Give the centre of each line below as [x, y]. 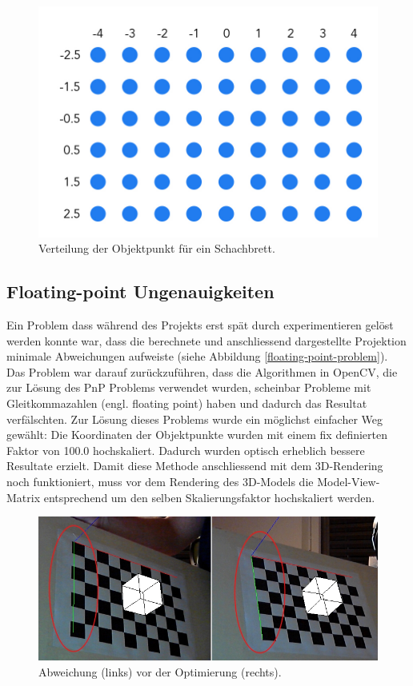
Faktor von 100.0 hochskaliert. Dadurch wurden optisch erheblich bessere [186, 450]
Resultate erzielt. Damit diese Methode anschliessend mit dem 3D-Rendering [195, 466]
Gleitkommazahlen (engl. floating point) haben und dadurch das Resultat [187, 403]
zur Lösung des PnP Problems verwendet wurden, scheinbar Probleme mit [189, 387]
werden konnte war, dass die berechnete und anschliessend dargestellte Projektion [206, 340]
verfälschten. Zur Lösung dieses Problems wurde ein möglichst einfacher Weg [195, 419]
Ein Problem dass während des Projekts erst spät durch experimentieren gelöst [200, 325]
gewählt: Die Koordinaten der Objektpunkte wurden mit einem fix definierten [197, 435]
